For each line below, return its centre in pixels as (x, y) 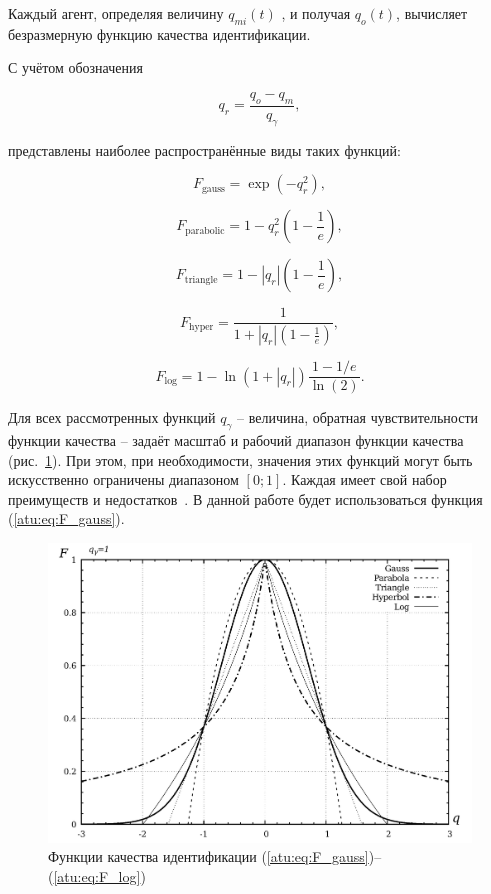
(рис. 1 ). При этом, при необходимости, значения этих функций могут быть (240, 459)
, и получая (316, 13)
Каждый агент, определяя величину (116, 13)
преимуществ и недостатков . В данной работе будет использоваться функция (245, 498)
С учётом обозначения (75, 67)
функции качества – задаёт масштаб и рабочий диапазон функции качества (236, 439)
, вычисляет (432, 13)
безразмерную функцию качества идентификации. (159, 33)
